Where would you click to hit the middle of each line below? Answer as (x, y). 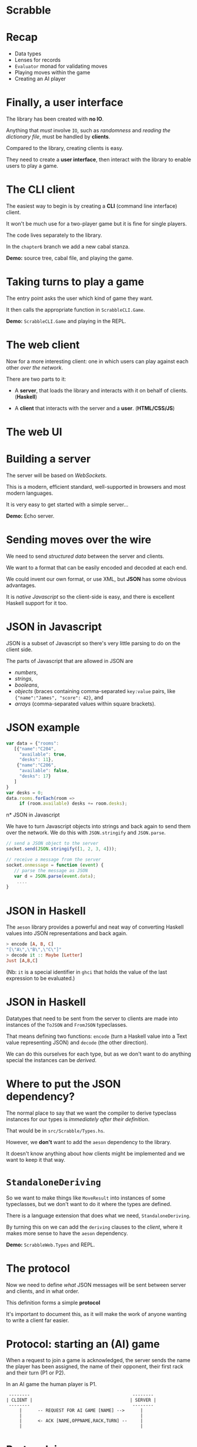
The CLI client (41, 190)
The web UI (34, 432)
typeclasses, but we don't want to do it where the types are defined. (89, 1204)
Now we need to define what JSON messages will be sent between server (96, 1285)
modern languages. (30, 493)
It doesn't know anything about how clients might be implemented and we (96, 1153)
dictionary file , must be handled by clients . (58, 137)
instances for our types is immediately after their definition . (78, 1119)
